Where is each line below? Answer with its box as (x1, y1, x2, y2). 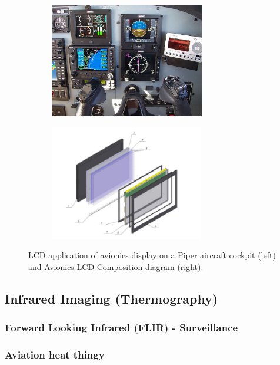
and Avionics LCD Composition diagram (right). (28, 260, 204, 272)
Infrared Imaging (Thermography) (5, 289, 218, 307)
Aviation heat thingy (5, 347, 105, 361)
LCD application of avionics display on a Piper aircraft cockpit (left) (28, 249, 276, 261)
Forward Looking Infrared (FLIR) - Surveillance (5, 320, 238, 335)
